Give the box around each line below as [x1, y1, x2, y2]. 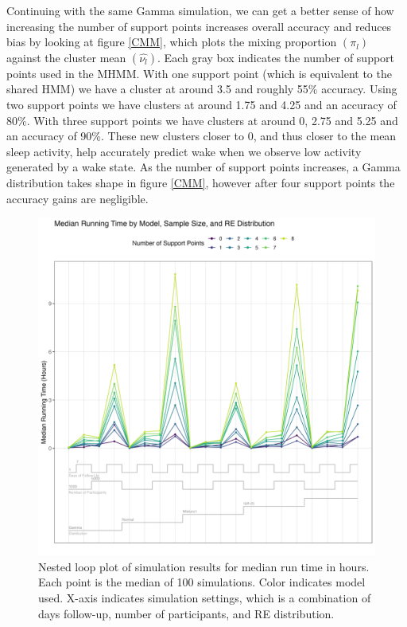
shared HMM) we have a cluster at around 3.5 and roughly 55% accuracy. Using [6, 80, 397, 97]
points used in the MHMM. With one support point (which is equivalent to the [6, 65, 392, 81]
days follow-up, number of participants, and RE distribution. [38, 605, 335, 621]
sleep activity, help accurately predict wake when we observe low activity [6, 143, 362, 159]
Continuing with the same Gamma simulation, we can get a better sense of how [6, 2, 394, 18]
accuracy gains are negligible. [6, 190, 149, 206]
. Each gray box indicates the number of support [157, 49, 395, 65]
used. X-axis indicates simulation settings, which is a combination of [38, 589, 371, 605]
